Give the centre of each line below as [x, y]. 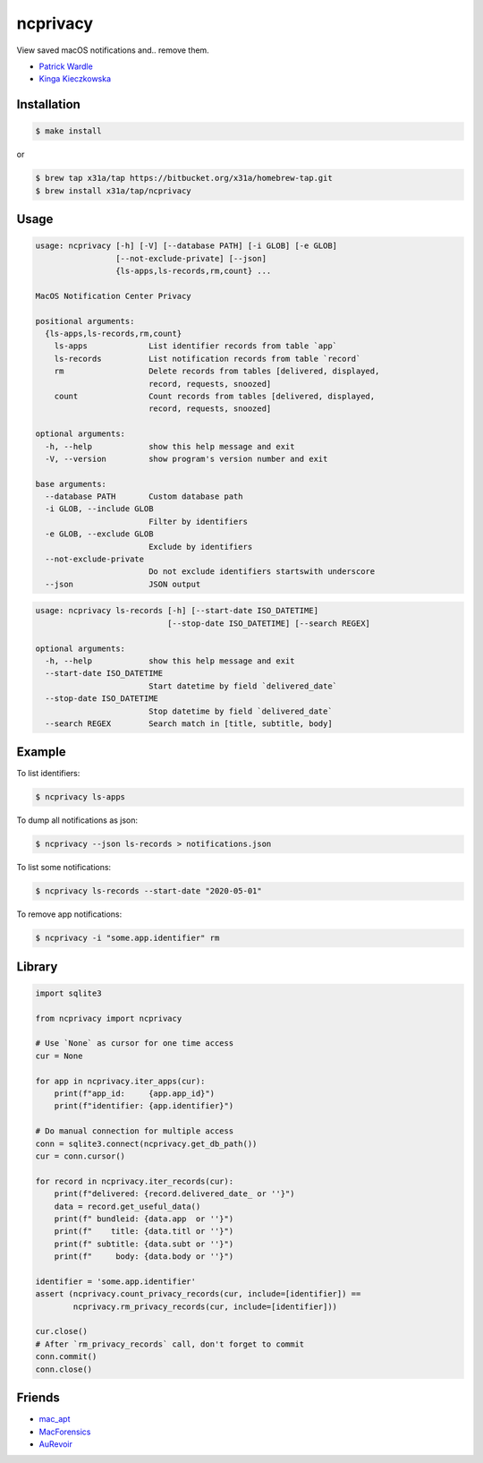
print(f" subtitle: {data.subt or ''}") [144, 1244]
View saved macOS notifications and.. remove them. [113, 50]
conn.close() [64, 1369]
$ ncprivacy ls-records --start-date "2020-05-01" [149, 891]
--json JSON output [123, 584]
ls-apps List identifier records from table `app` [196, 346]
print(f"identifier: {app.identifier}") [144, 1106]
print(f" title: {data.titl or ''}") [144, 1232]
